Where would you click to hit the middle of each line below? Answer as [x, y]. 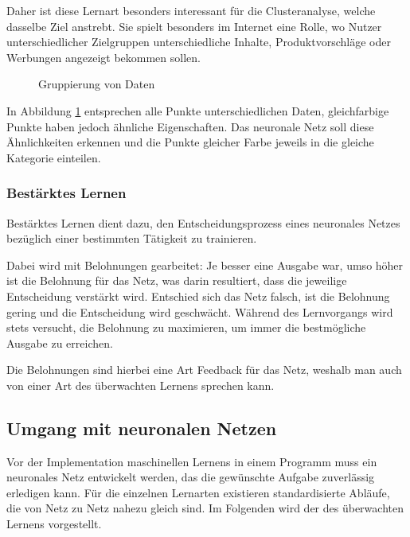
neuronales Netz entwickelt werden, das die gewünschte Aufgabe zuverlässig [191, 477]
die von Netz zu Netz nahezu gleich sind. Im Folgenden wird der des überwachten [205, 508]
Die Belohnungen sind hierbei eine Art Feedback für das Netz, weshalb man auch [204, 370]
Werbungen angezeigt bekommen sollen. [103, 57]
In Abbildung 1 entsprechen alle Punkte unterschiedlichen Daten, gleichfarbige [198, 110]
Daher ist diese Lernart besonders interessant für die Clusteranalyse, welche [191, 10]
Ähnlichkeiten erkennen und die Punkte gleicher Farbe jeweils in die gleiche [190, 142]
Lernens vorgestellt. [54, 524]
